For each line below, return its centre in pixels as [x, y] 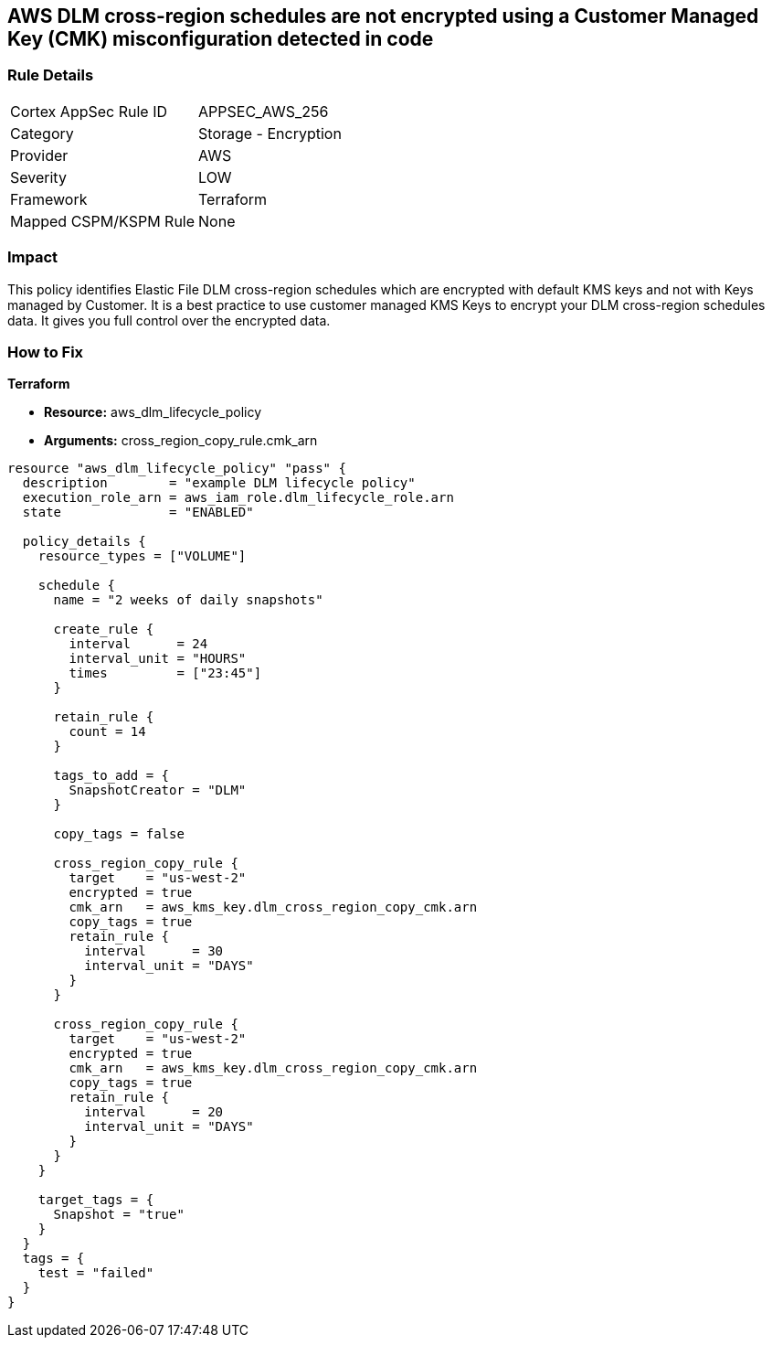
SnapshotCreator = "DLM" [158, 790]
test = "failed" [96, 1273]
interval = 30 [154, 951]
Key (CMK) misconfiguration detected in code [221, 39]
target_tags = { [96, 1200]
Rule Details [51, 75]
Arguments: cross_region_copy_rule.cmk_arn [181, 441]
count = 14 [107, 732]
